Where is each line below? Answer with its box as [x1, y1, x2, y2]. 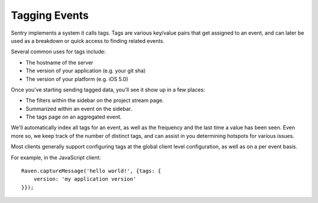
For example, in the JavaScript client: [11, 154, 101, 161]
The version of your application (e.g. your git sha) [25, 67, 146, 75]
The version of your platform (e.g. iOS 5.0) [25, 75, 128, 82]
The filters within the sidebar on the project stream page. [25, 97, 164, 104]
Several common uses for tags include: [11, 48, 106, 55]
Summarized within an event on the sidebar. [25, 105, 132, 112]
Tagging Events [11, 9, 89, 22]
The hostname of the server [25, 59, 94, 66]
